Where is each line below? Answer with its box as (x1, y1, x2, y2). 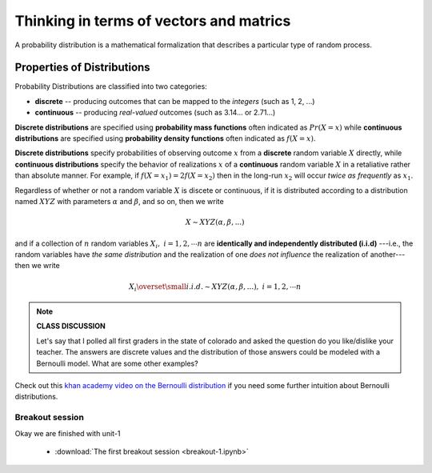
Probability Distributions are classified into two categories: (14, 82, 207, 91)
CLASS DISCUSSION (36, 321, 106, 331)
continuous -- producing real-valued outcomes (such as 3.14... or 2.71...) (34, 108, 276, 118)
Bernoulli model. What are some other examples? (36, 359, 199, 368)
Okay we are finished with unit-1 (14, 428, 121, 438)
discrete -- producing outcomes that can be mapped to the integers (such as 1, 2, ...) (34, 96, 315, 106)
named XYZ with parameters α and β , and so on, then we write (14, 196, 224, 206)
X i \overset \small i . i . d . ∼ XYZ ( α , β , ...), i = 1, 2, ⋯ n (128, 282, 302, 293)
